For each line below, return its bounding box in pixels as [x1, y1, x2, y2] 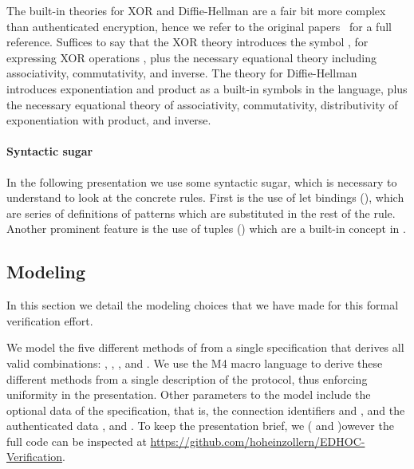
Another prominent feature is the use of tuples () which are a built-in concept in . [6, 220, 406, 237]
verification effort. [6, 312, 93, 329]
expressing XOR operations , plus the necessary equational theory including [6, 49, 377, 65]
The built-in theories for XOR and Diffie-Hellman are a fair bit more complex [6, 2, 386, 18]
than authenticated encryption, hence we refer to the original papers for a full [6, 18, 392, 34]
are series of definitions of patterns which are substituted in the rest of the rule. [6, 204, 396, 221]
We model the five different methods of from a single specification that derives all [6, 339, 404, 356]
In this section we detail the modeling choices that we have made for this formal [6, 297, 399, 313]
